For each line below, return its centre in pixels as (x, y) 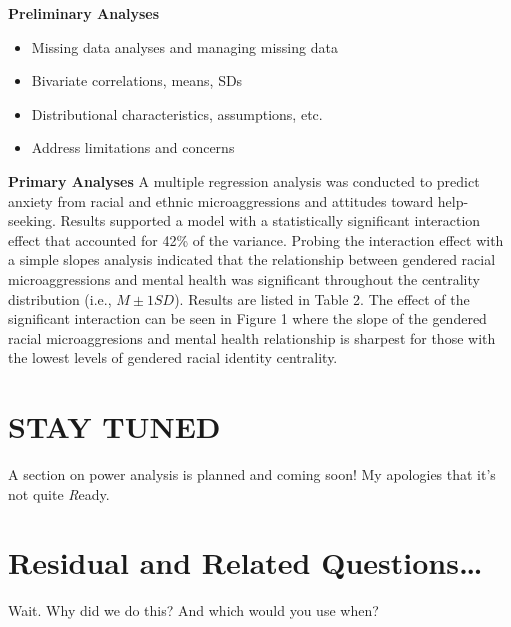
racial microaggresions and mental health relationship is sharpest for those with (252, 337)
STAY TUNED (114, 426)
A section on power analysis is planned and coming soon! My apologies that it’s (252, 474)
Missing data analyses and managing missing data (184, 46)
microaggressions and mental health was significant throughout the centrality (244, 278)
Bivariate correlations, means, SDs (137, 80)
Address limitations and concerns (133, 147)
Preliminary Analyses (84, 13)
